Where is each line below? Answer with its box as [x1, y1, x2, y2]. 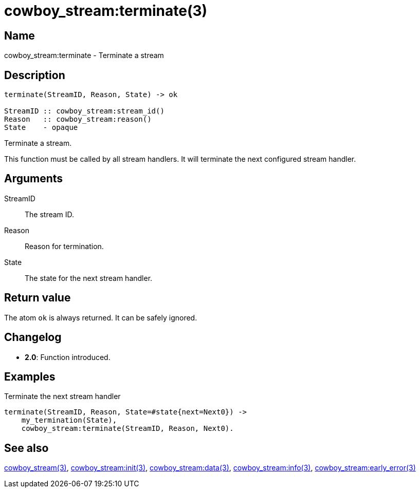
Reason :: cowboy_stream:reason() [4, 115, 152, 124]
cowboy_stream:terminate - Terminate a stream [4, 51, 164, 60]
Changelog [4, 331, 62, 344]
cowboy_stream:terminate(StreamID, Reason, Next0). [21, 424, 234, 433]
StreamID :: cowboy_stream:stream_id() [4, 107, 165, 116]
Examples [4, 370, 56, 383]
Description [4, 68, 65, 82]
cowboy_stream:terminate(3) [4, 2, 208, 20]
